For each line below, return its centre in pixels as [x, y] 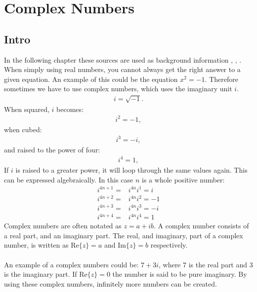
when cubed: [23, 129]
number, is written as [36, 245]
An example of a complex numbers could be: [71, 264]
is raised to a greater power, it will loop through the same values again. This [131, 169]
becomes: [70, 109]
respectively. [169, 245]
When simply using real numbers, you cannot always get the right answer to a [122, 69]
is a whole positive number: [183, 179]
